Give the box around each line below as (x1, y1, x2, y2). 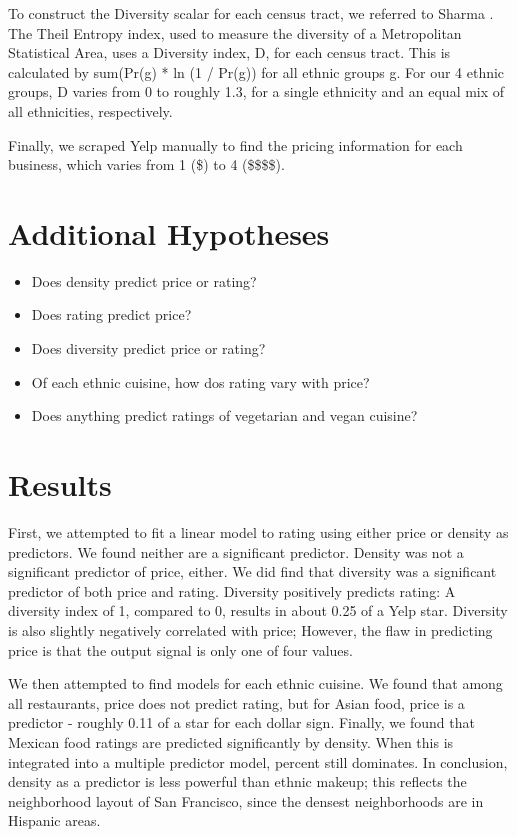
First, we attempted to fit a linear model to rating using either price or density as (8, 521, 509, 542)
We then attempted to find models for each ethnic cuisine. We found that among (8, 673, 503, 694)
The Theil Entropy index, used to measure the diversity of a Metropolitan (8, 22, 462, 43)
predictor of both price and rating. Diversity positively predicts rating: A (8, 580, 456, 601)
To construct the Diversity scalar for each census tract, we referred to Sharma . (8, 3, 494, 23)
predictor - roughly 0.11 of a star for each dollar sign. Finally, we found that (8, 712, 475, 733)
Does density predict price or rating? (31, 270, 257, 291)
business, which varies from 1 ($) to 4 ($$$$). (8, 154, 285, 175)
